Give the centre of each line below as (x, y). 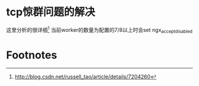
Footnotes (32, 55)
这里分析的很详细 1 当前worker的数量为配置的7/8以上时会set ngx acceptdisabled (99, 30)
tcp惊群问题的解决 (51, 12)
